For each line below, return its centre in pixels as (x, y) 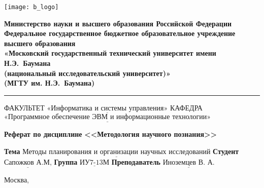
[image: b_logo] (31, 7)
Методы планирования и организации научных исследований (117, 152)
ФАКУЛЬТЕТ (24, 107)
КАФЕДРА (186, 107)
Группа (66, 162)
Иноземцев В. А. (189, 163)
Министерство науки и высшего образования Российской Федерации (118, 23)
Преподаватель (136, 162)
